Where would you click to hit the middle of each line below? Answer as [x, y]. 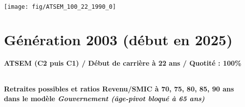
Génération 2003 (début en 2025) [118, 39]
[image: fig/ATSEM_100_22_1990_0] [60, 7]
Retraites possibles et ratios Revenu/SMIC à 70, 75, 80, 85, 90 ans [119, 88]
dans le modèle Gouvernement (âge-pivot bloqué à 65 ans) [104, 98]
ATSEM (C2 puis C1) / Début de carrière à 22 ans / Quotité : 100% [123, 62]
